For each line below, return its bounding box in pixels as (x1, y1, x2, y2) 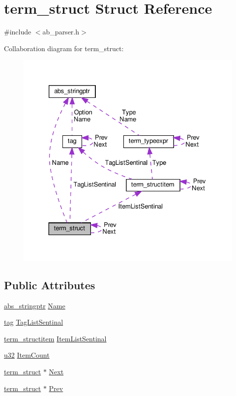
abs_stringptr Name (4, 300, 65, 310)
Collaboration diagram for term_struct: (4, 43, 124, 53)
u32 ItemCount (4, 350, 50, 360)
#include (4, 27, 31, 37)
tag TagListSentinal (4, 317, 63, 327)
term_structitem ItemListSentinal (4, 333, 107, 343)
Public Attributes (4, 277, 95, 292)
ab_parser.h (42, 27, 80, 37)
